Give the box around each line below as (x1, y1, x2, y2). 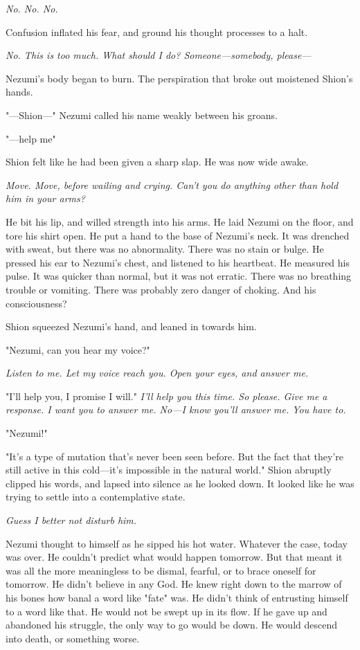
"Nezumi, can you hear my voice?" (6, 342, 150, 356)
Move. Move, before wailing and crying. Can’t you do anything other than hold (6, 177, 339, 192)
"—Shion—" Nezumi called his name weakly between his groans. (6, 107, 278, 122)
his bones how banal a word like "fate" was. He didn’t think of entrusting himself (6, 590, 348, 604)
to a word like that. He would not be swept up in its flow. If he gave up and (6, 604, 327, 618)
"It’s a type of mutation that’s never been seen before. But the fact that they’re (6, 449, 343, 463)
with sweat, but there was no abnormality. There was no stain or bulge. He (6, 242, 324, 256)
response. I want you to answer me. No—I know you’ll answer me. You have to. (6, 402, 346, 417)
